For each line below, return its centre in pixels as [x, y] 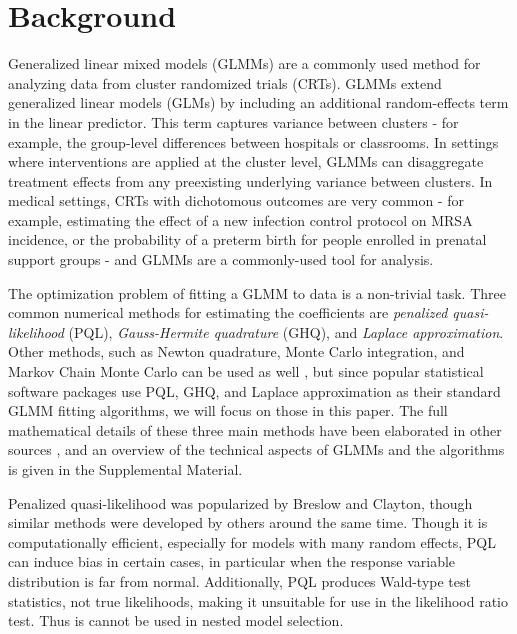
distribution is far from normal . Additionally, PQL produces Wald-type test [239, 580]
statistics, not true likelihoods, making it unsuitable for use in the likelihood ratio [258, 600]
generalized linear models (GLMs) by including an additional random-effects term [258, 102]
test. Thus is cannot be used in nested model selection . [176, 620]
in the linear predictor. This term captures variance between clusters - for [233, 121]
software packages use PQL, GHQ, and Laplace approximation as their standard [254, 390]
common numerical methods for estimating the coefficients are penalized [228, 312]
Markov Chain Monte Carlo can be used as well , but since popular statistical [246, 371]
